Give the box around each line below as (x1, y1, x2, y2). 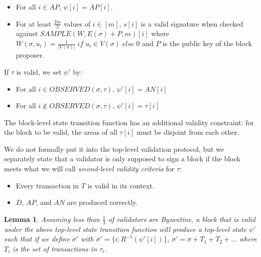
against (16, 28, 38, 39)
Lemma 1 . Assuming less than (4, 213, 100, 224)
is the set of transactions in (13, 243, 97, 253)
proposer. (16, 50, 45, 60)
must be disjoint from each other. (137, 127, 239, 137)
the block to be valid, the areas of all (4, 127, 117, 137)
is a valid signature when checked (141, 18, 243, 29)
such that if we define (4, 233, 70, 244)
